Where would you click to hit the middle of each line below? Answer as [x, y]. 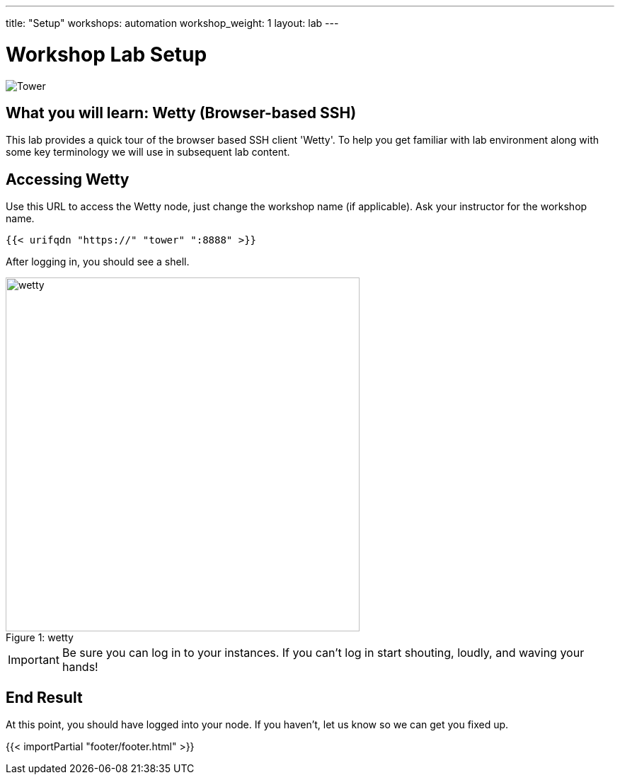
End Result [44, 697]
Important [34, 660]
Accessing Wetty [68, 179]
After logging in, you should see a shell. [98, 262]
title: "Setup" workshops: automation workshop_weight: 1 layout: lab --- [172, 23]
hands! [80, 667]
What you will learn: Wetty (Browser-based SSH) [181, 113]
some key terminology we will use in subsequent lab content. [148, 152]
